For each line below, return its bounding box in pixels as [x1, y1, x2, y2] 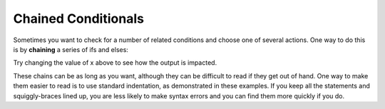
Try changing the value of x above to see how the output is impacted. [13, 58, 217, 67]
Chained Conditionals [13, 11, 144, 26]
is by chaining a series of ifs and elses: [13, 45, 128, 53]
